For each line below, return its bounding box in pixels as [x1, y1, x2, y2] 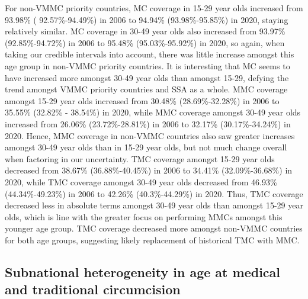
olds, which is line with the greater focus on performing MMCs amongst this [5, 210, 283, 223]
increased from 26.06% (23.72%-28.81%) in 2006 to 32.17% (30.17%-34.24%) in [5, 117, 291, 130]
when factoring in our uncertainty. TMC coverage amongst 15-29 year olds [5, 152, 275, 165]
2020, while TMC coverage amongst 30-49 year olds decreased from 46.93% [5, 175, 277, 188]
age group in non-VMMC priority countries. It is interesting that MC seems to [5, 59, 290, 72]
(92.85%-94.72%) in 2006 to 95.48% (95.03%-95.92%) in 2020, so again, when [5, 36, 285, 49]
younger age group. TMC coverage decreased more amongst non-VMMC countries [5, 222, 303, 234]
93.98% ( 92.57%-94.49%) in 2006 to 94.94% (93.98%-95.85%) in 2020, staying [5, 13, 288, 25]
